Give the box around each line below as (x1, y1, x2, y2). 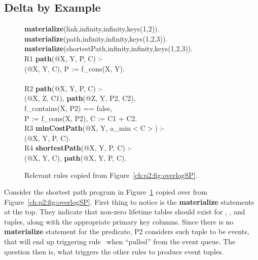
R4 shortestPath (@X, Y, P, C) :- (24, 142, 132, 153)
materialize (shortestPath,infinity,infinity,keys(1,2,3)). (24, 43, 193, 54)
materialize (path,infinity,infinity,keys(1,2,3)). (24, 33, 168, 44)
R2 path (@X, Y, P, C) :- (24, 83, 103, 93)
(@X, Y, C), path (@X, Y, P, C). (24, 152, 127, 163)
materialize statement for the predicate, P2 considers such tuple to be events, (4, 226, 249, 237)
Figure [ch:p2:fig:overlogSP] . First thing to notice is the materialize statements (4, 196, 254, 207)
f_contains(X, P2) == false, (24, 102, 113, 113)
